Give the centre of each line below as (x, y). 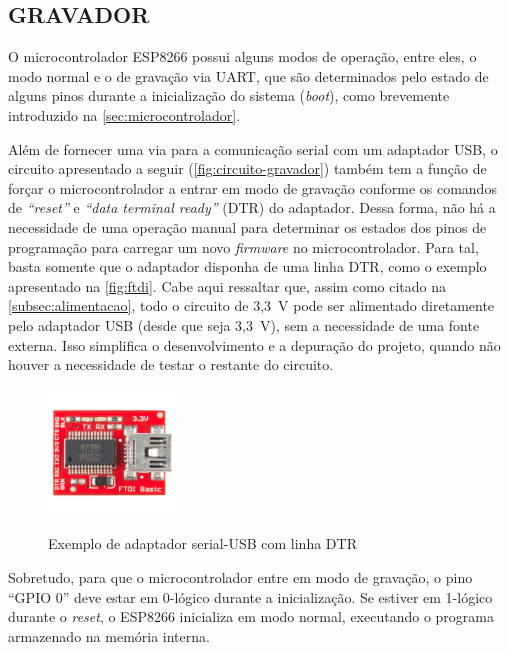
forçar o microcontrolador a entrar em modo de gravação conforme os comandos (252, 187)
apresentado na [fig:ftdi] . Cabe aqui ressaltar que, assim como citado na (227, 285)
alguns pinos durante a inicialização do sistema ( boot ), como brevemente (229, 95)
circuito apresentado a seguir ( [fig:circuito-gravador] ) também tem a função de (247, 168)
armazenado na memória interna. (109, 635)
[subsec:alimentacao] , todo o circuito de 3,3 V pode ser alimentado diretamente (251, 305)
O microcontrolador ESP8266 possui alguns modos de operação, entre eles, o (242, 56)
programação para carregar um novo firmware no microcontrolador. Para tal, (243, 246)
